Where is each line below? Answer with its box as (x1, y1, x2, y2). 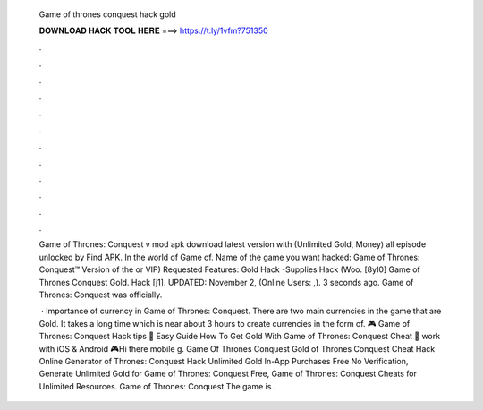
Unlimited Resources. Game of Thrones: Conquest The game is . (38, 380, 276, 391)
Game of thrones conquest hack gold (38, 9, 176, 20)
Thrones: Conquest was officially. (38, 289, 163, 300)
